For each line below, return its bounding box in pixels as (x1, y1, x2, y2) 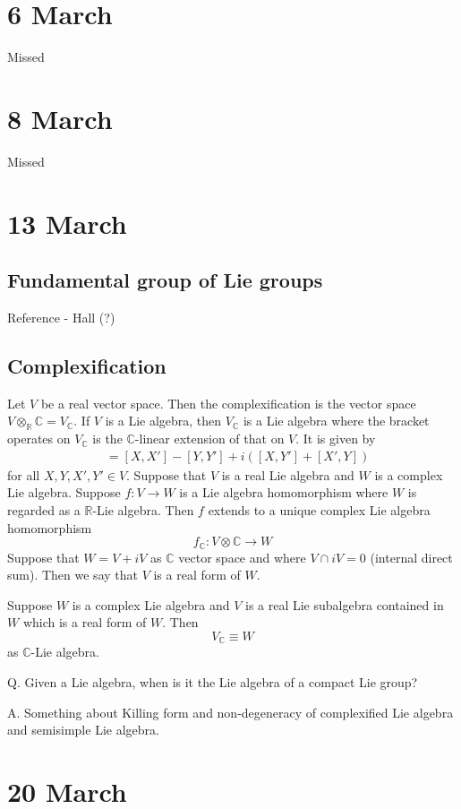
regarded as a (7, 501, 81, 520)
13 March (7, 204, 127, 241)
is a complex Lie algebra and (72, 595, 230, 614)
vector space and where (178, 547, 306, 566)
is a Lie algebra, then (105, 411, 222, 430)
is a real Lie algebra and (221, 465, 354, 484)
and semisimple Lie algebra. (7, 720, 159, 739)
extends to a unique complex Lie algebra (208, 501, 431, 520)
